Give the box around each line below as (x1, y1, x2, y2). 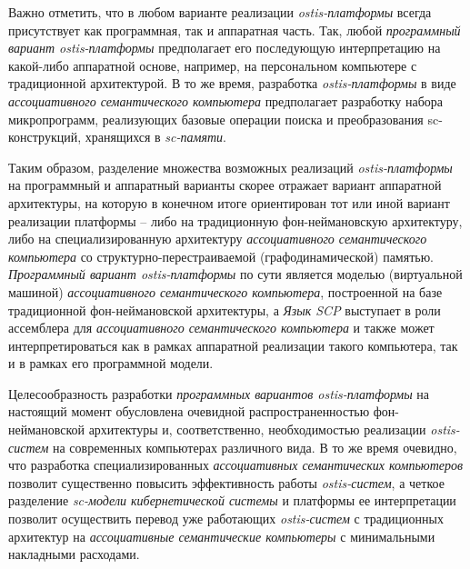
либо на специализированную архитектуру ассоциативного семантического (8, 229, 427, 248)
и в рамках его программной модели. (8, 354, 214, 373)
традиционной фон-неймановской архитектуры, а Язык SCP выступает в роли (8, 300, 441, 319)
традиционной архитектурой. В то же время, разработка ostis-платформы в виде (8, 74, 456, 93)
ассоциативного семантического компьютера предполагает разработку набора (8, 91, 444, 110)
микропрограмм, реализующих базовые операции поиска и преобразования (8, 109, 424, 128)
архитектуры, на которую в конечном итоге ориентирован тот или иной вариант (8, 193, 450, 212)
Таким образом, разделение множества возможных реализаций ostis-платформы (8, 157, 453, 176)
